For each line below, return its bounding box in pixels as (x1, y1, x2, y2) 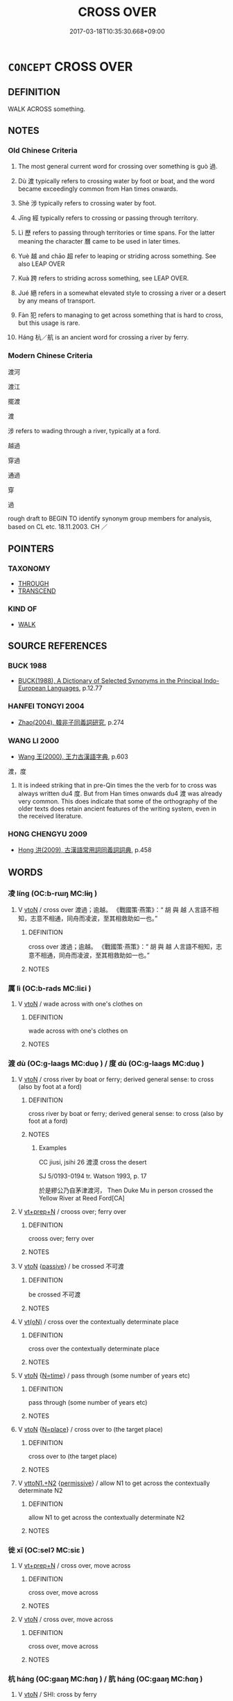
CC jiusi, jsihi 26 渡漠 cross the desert (38, 1158, 147, 1166)
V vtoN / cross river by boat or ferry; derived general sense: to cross (17, 1075, 214, 1083)
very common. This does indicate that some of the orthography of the (17, 797, 218, 805)
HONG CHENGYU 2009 (8, 829, 87, 838)
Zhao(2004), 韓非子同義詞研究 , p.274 (17, 718, 124, 726)
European (17, 684, 46, 693)
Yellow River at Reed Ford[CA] (38, 1194, 126, 1202)
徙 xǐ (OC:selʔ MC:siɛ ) (8, 1545, 85, 1555)
